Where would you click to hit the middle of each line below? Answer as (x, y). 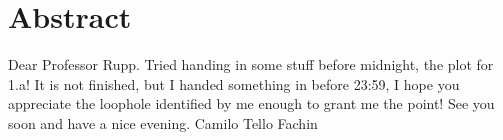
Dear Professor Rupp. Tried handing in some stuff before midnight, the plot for (251, 64)
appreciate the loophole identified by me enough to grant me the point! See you (251, 103)
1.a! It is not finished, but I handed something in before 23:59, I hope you (234, 83)
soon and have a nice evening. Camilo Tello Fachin (163, 122)
